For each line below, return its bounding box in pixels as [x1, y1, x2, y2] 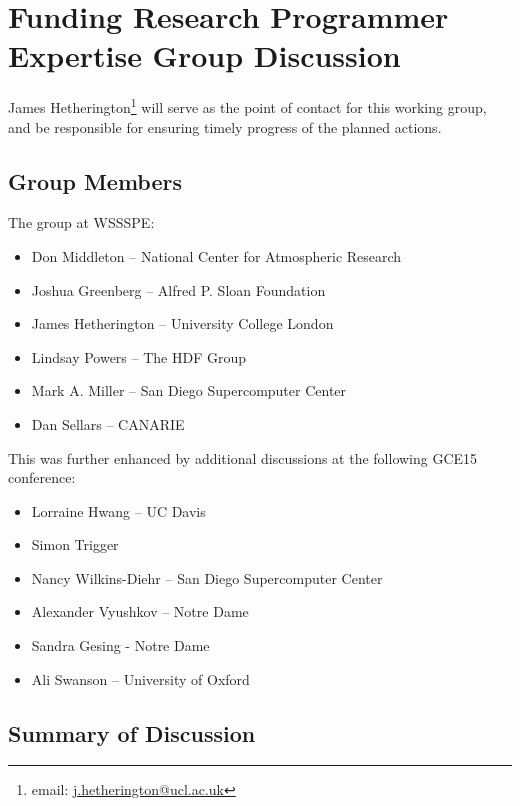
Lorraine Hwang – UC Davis [31, 500, 206, 521]
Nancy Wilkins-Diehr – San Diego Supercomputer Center [31, 567, 383, 588]
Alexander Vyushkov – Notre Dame [31, 601, 249, 622]
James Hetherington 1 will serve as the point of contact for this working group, [8, 94, 487, 117]
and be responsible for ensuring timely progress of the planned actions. [8, 116, 442, 137]
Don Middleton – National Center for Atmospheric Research [31, 245, 402, 266]
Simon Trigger [31, 534, 119, 555]
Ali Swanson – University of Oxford [31, 668, 250, 689]
